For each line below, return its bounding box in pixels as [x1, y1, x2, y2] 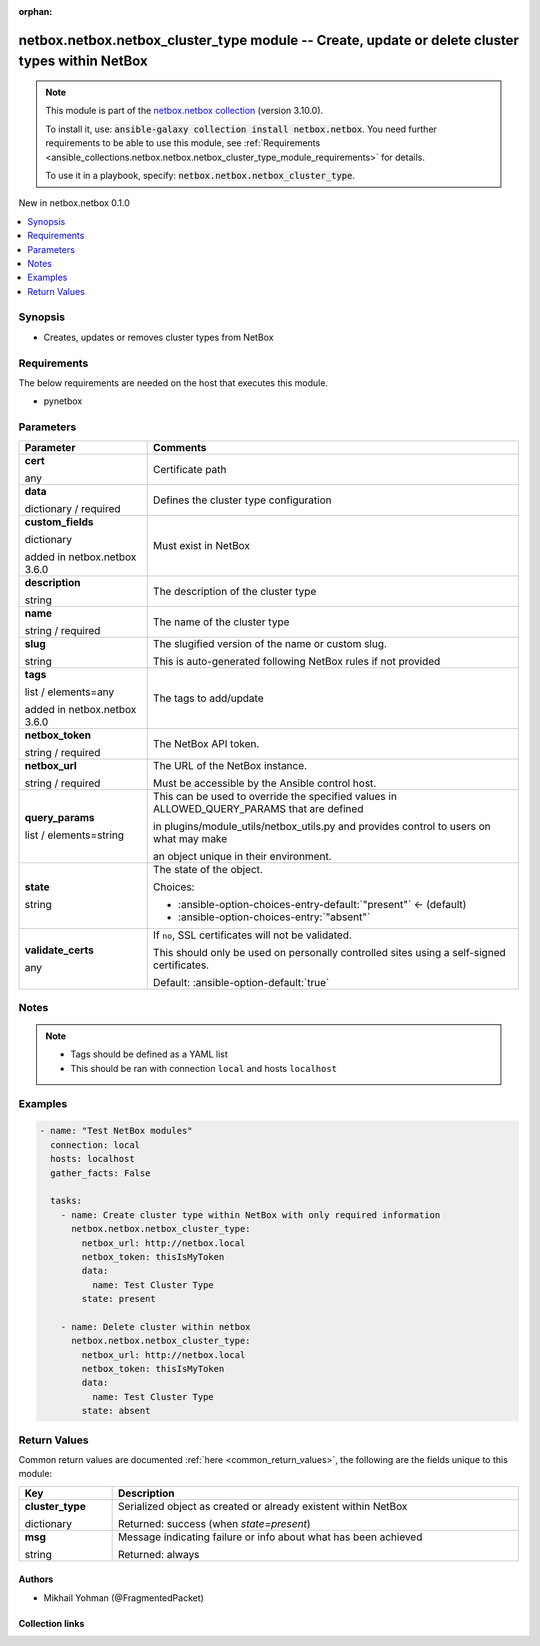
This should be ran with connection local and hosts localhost [70, 1062, 338, 1074]
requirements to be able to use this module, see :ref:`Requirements [45, 137, 321, 149]
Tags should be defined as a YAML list [70, 1048, 229, 1060]
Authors [18, 1573, 54, 1585]
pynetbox [43, 395, 83, 407]
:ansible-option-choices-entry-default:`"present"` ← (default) [178, 897, 467, 911]
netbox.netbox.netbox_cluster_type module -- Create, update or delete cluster [18, 31, 519, 49]
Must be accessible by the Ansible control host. [153, 776, 377, 790]
